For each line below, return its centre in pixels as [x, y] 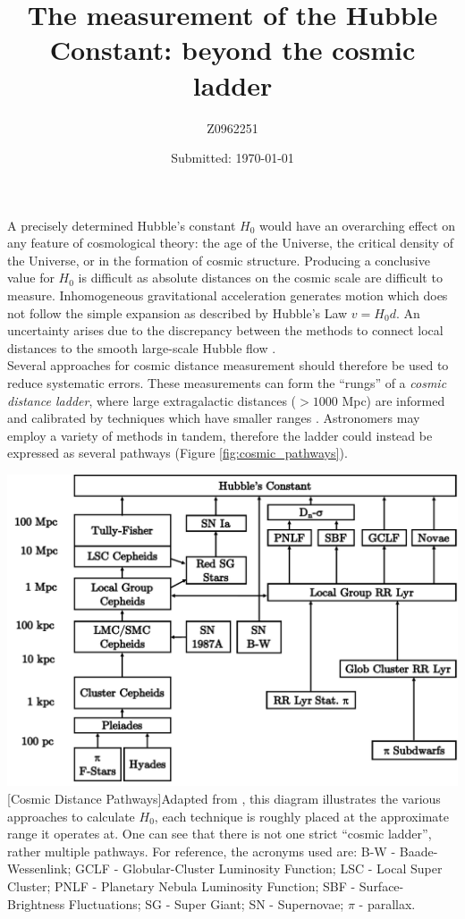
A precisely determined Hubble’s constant [122, 225]
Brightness [36, 903]
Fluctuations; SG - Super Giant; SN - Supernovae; [206, 903]
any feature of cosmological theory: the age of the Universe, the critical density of [230, 243]
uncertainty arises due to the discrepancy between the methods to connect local [225, 330]
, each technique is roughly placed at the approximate [301, 816]
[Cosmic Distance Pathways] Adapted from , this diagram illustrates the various [224, 799]
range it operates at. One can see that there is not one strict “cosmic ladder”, [220, 834]
